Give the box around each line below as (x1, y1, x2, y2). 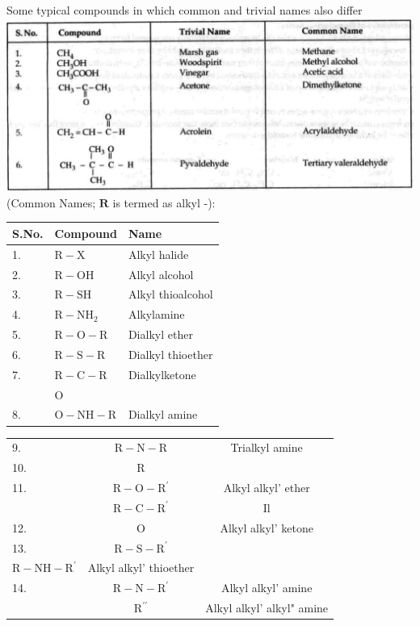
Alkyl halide (128, 245, 189, 262)
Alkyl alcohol (128, 265, 194, 282)
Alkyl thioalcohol (128, 286, 213, 303)
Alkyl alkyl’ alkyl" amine (205, 599, 329, 616)
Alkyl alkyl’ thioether (87, 559, 195, 576)
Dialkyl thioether (128, 345, 213, 362)
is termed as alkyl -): (112, 194, 216, 211)
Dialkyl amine (128, 406, 198, 423)
